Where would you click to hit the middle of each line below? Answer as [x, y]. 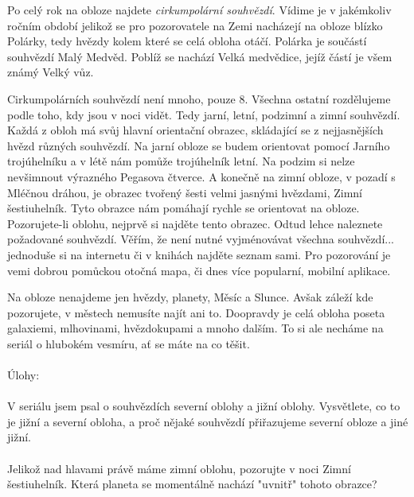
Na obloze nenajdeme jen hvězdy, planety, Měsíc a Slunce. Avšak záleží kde [190, 297]
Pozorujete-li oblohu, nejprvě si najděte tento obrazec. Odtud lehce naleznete [195, 223]
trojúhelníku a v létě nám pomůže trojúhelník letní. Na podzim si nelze [181, 161]
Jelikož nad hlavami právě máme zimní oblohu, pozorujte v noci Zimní [179, 468]
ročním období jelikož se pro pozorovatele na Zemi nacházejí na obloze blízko [195, 25]
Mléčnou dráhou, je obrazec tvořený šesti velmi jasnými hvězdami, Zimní [185, 192]
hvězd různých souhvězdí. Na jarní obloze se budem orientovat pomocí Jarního [199, 145]
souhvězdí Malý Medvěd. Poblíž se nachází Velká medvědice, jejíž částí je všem [200, 56]
